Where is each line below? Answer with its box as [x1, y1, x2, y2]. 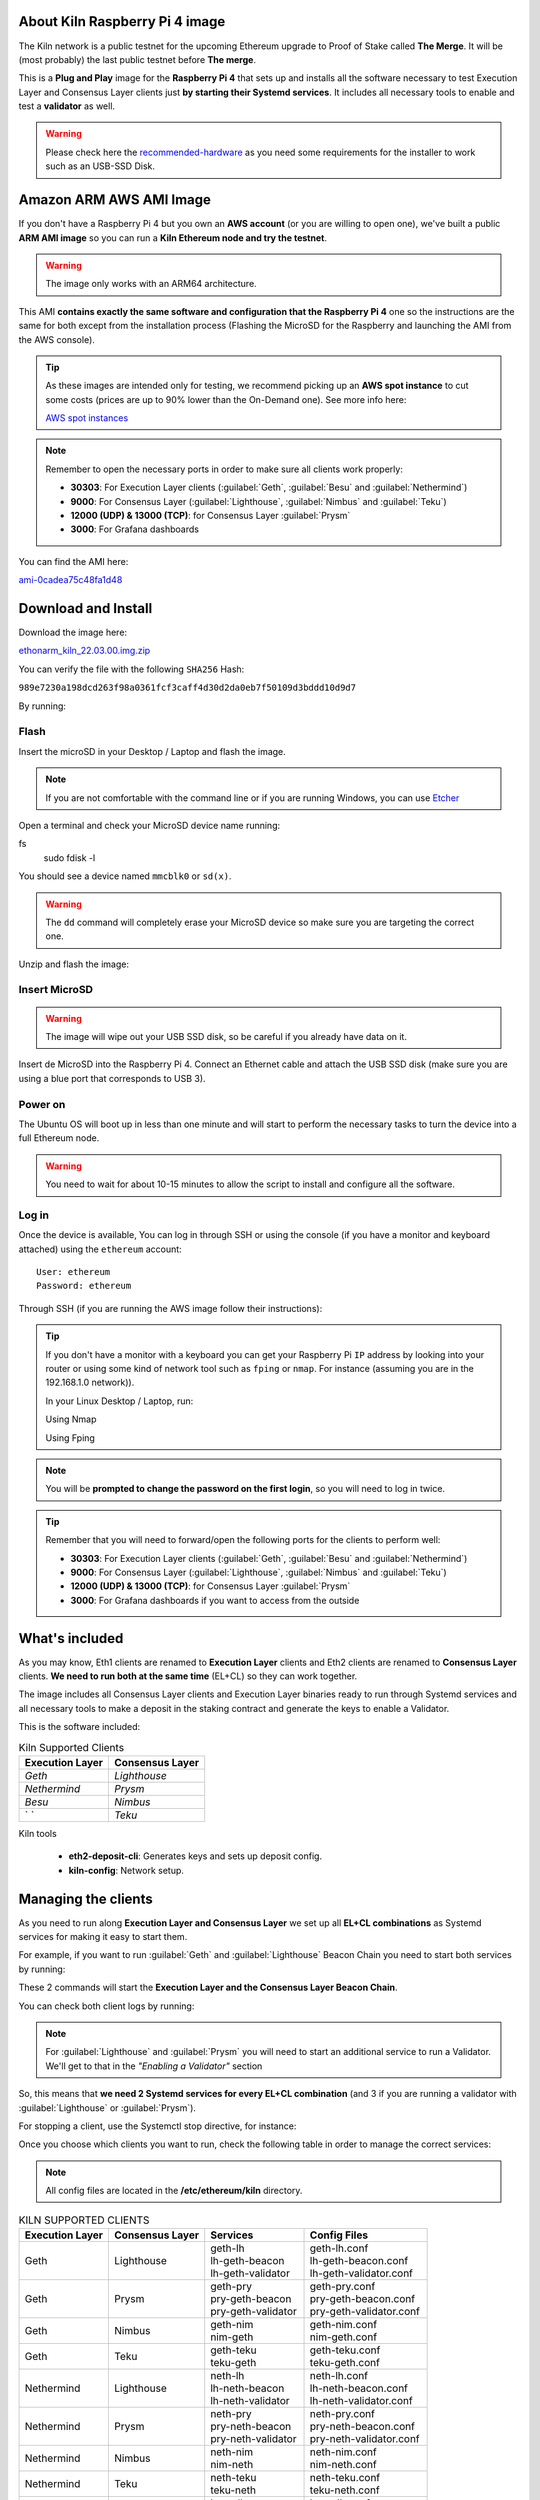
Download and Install [18, 600, 153, 617]
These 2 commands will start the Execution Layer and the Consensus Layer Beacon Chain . [18, 1981, 398, 1994]
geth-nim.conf [309, 2317, 378, 2331]
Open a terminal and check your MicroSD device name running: [18, 819, 281, 831]
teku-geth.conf [309, 2355, 380, 2369]
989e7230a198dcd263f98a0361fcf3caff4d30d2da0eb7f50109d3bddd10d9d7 [18, 682, 357, 694]
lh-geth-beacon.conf [309, 2253, 409, 2267]
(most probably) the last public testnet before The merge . [18, 53, 257, 65]
